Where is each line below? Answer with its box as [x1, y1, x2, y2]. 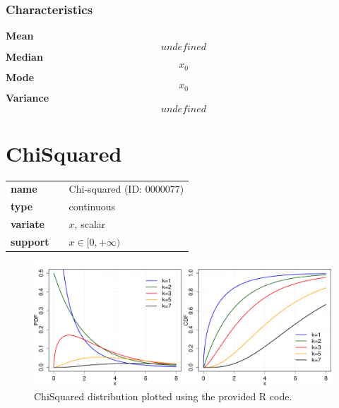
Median [6, 49, 43, 64]
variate [11, 217, 44, 232]
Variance [6, 90, 49, 104]
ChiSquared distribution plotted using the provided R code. [34, 388, 292, 403]
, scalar [74, 217, 106, 232]
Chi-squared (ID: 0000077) [69, 181, 184, 196]
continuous [69, 199, 116, 214]
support [11, 234, 49, 248]
